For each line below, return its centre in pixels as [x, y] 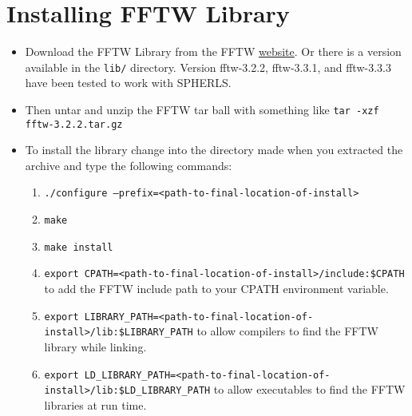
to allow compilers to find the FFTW [288, 331]
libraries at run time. [95, 404]
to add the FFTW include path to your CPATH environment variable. [216, 289]
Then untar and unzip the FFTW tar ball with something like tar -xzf [202, 109]
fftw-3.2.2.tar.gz [74, 124]
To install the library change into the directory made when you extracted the [214, 150]
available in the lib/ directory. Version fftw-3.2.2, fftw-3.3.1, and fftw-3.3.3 [208, 67]
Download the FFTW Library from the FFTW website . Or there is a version [213, 52]
